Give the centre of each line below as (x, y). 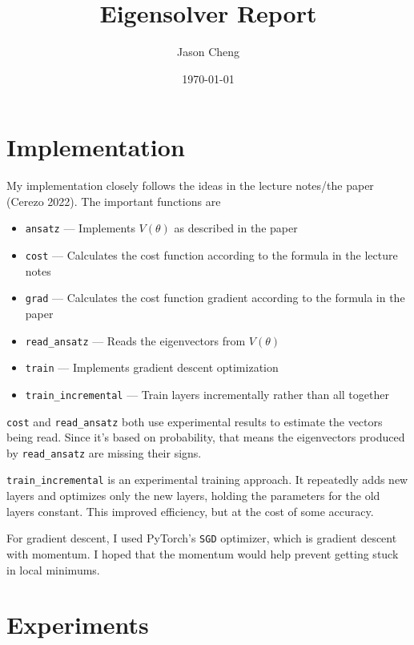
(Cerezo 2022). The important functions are (114, 201)
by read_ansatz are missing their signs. (104, 452)
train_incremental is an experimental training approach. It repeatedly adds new (207, 480)
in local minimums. (53, 569)
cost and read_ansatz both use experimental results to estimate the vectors (195, 421)
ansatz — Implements (80, 228)
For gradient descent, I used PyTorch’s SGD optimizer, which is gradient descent (202, 538)
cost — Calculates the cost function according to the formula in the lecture (211, 255)
